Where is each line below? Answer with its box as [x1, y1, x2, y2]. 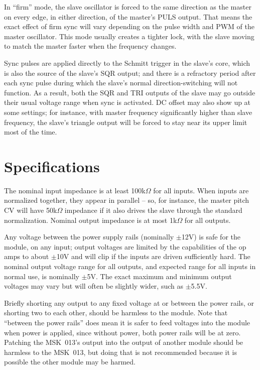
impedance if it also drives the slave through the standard [64, 205, 242, 215]
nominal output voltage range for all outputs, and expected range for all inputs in [4, 261, 256, 271]
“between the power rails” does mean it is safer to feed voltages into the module [4, 317, 250, 327]
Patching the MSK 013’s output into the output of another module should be [4, 337, 243, 347]
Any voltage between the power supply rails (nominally [4, 231, 174, 242]
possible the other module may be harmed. [4, 356, 136, 367]
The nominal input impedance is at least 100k [4, 185, 146, 195]
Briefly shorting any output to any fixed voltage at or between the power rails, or [4, 297, 254, 308]
